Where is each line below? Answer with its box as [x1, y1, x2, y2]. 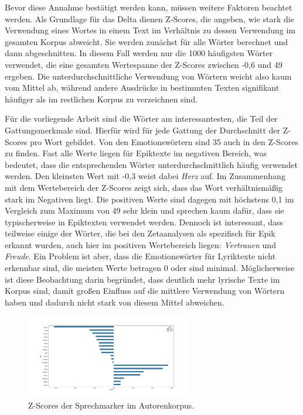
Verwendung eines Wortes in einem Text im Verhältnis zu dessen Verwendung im [5, 24, 295, 36]
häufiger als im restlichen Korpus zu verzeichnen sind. [5, 92, 198, 105]
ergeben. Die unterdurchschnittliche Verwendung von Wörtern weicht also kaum [5, 70, 292, 82]
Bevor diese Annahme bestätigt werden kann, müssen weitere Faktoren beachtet [5, 1, 292, 13]
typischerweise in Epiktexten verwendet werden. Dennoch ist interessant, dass [5, 215, 284, 228]
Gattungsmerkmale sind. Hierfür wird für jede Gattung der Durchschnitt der [5, 124, 280, 136]
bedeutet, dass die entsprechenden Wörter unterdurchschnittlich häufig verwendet [5, 158, 298, 170]
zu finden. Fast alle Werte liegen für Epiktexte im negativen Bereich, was [5, 147, 267, 159]
